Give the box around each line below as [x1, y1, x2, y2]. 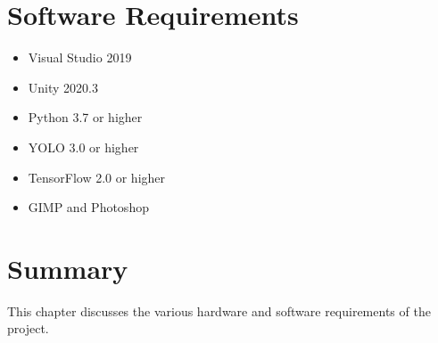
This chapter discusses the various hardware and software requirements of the [7, 301, 431, 320]
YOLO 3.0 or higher [28, 137, 139, 156]
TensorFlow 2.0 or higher [28, 167, 166, 186]
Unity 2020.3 [28, 78, 98, 96]
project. [7, 319, 49, 338]
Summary [7, 249, 128, 286]
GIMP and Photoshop [28, 198, 149, 216]
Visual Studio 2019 [28, 48, 132, 67]
